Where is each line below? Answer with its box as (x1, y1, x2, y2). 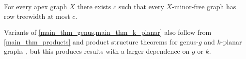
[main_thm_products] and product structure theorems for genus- (4, 36, 199, 46)
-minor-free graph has (172, 1, 236, 11)
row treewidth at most (4, 11, 70, 21)
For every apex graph (4, 1, 67, 11)
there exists (77, 1, 111, 11)
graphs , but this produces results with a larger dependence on (4, 46, 190, 56)
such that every (118, 1, 164, 11)
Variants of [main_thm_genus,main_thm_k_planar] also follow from (4, 27, 212, 37)
